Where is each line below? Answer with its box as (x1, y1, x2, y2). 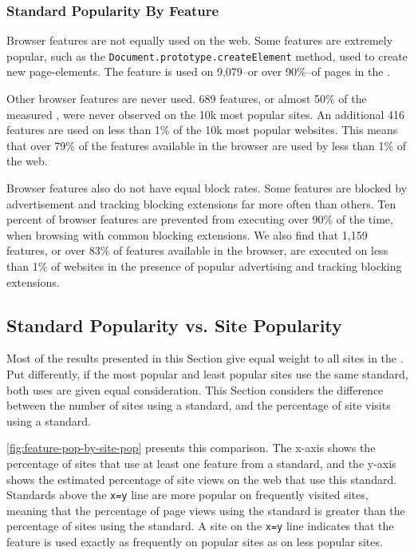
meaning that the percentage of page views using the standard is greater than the (6, 501, 405, 518)
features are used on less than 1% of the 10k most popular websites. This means (6, 121, 398, 138)
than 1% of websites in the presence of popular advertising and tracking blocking (6, 258, 402, 274)
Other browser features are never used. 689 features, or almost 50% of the (6, 90, 367, 107)
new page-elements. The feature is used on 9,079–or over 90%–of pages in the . (6, 63, 391, 80)
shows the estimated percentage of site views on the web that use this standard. (6, 470, 397, 487)
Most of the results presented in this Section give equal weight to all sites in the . (6, 350, 404, 367)
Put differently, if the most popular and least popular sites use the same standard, (6, 365, 408, 382)
